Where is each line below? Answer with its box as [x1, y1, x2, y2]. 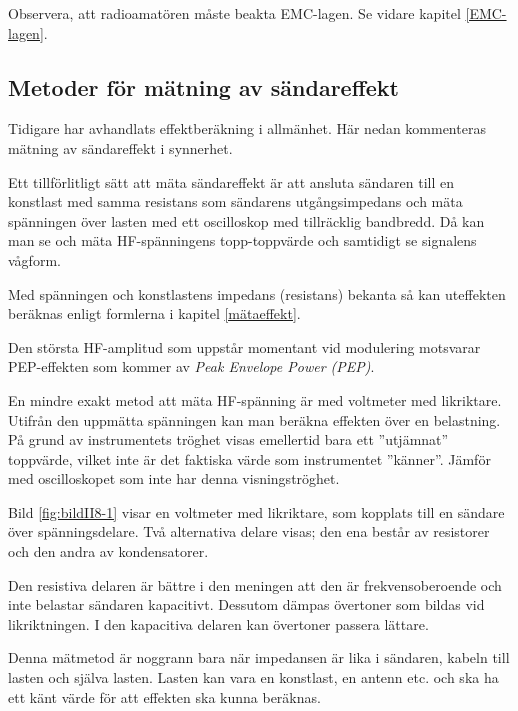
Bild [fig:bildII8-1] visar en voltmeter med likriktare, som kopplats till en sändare [8, 501, 505, 522]
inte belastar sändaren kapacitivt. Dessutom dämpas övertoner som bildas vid [8, 594, 485, 615]
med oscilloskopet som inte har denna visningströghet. [8, 468, 340, 489]
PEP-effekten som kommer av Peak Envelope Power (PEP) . [8, 356, 375, 377]
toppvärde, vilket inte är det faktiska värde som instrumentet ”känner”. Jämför [8, 448, 491, 469]
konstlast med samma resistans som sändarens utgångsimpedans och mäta [8, 191, 463, 212]
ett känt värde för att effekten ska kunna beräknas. [8, 686, 321, 707]
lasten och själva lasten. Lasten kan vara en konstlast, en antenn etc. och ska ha [8, 667, 499, 688]
